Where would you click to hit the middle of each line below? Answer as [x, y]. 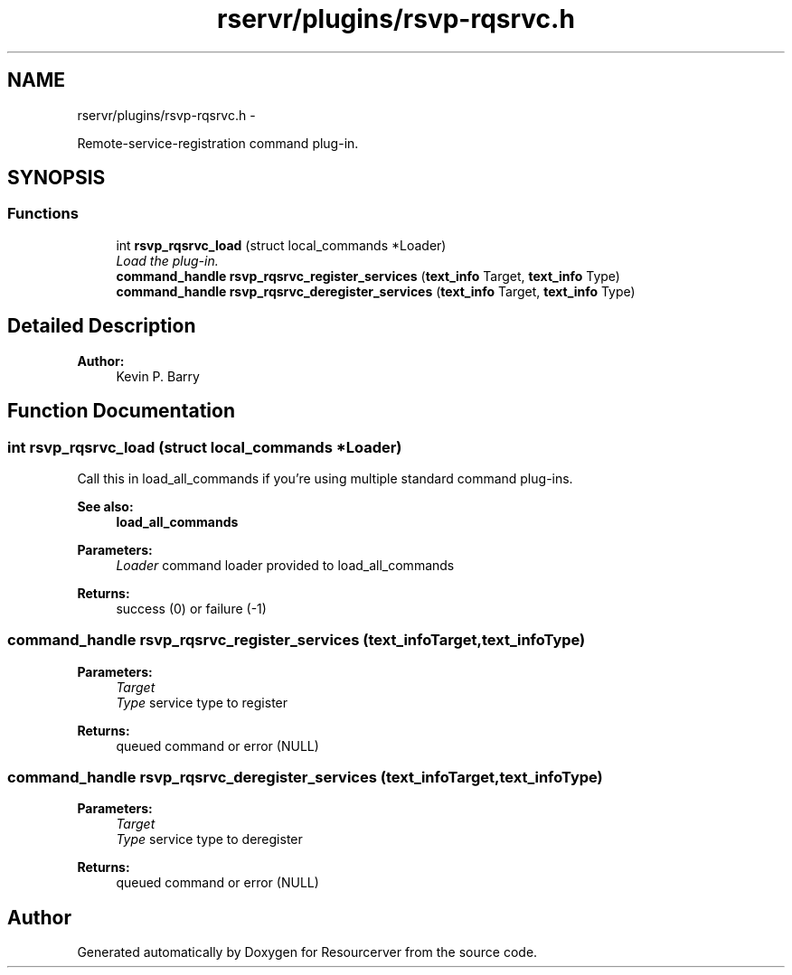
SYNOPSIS [57, 178]
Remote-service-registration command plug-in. [218, 143]
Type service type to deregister [209, 839]
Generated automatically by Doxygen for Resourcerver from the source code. [307, 952]
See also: [105, 506]
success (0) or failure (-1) [191, 608]
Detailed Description [102, 326]
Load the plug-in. [167, 260]
